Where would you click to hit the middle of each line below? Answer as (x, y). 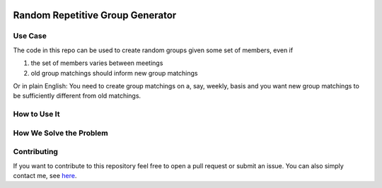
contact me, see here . (45, 175)
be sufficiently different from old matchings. (77, 96)
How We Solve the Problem (61, 133)
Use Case (30, 36)
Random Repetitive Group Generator (95, 15)
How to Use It (36, 114)
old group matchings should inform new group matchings (114, 73)
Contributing (35, 152)
